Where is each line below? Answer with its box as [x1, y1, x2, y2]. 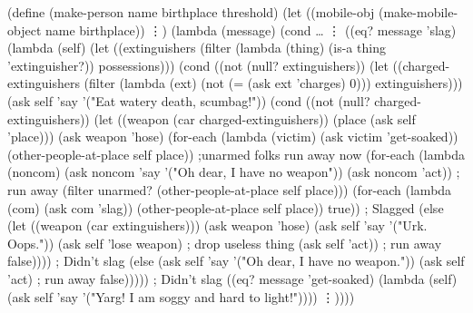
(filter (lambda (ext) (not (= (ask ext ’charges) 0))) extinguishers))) [84, 73, 463, 93]
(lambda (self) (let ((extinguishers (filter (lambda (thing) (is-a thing [7, 38, 386, 57]
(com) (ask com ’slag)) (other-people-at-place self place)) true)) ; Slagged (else [7, 198, 444, 217]
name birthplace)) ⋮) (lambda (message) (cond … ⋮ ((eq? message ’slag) [44, 20, 457, 39]
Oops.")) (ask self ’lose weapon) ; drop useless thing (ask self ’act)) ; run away [7, 233, 442, 252]
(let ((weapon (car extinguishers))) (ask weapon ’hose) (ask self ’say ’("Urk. [7, 216, 428, 235]
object [7, 20, 42, 39]
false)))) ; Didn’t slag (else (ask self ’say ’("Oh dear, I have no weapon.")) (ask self [7, 251, 465, 270]
